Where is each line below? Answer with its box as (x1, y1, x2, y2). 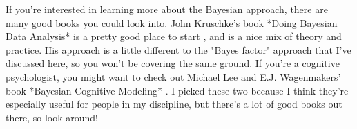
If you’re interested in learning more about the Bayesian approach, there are (6, 2, 328, 16)
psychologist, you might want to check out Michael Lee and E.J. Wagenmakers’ (6, 69, 341, 83)
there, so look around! (6, 110, 98, 124)
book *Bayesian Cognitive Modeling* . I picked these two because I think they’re (6, 83, 349, 97)
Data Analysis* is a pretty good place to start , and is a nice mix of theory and (6, 29, 342, 43)
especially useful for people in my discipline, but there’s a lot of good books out (6, 97, 342, 111)
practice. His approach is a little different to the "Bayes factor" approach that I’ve (6, 42, 351, 57)
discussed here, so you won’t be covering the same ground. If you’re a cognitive (6, 56, 340, 70)
